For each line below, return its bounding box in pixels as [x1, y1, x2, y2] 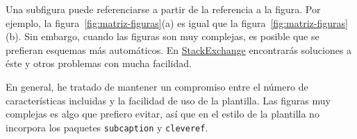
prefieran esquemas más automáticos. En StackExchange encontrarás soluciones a [6, 42, 352, 57]
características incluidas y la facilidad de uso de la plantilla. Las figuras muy [6, 93, 331, 107]
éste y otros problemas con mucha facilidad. [6, 56, 192, 71]
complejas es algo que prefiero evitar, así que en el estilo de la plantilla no [6, 106, 319, 121]
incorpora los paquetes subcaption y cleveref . [6, 120, 208, 134]
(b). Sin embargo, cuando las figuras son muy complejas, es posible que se [6, 29, 319, 44]
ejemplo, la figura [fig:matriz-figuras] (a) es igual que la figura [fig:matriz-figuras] [6, 15, 348, 30]
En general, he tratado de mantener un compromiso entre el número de [6, 79, 308, 93]
